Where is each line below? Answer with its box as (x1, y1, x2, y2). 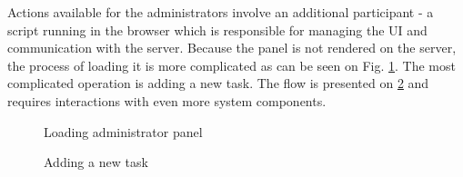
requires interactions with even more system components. (7, 91, 327, 110)
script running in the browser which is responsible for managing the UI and (7, 20, 428, 39)
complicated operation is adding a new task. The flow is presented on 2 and (7, 74, 429, 93)
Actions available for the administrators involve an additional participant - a (7, 3, 434, 21)
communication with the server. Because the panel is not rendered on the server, (7, 38, 457, 57)
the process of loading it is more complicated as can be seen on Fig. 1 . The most (7, 55, 456, 74)
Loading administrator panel (44, 122, 203, 141)
